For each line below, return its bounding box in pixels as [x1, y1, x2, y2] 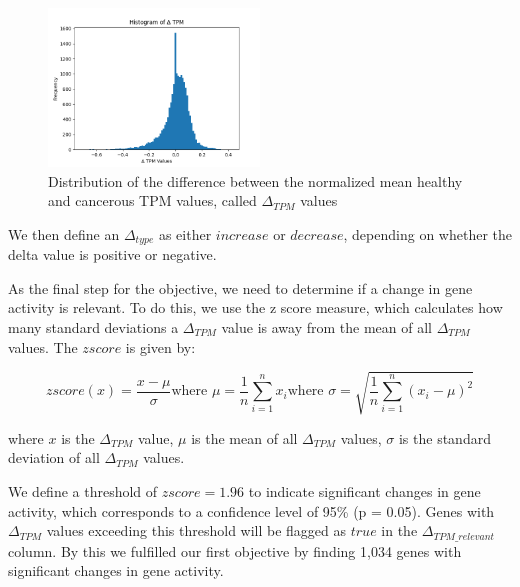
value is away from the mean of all [221, 317, 432, 338]
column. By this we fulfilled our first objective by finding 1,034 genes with [8, 540, 462, 561]
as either [158, 223, 212, 244]
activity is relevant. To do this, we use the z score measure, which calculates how [8, 297, 503, 318]
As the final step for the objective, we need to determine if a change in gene [8, 277, 473, 298]
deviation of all [8, 447, 100, 468]
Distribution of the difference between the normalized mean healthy [48, 170, 463, 191]
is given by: [125, 336, 196, 357]
